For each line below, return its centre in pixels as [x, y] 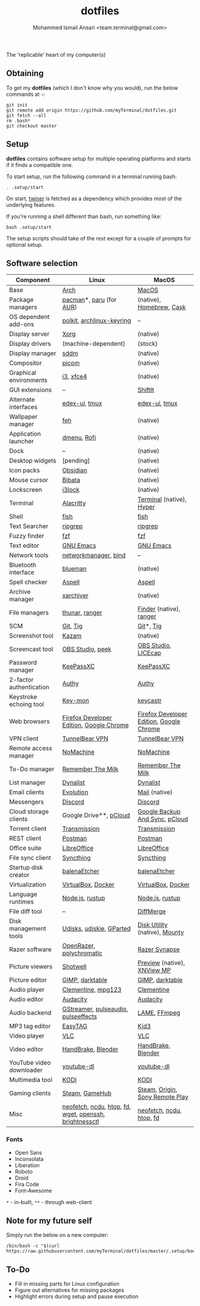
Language [23, 894]
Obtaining [25, 74]
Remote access [31, 748]
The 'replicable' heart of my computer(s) [56, 54]
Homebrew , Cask [162, 307]
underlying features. [31, 204]
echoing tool [27, 705]
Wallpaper [23, 417]
